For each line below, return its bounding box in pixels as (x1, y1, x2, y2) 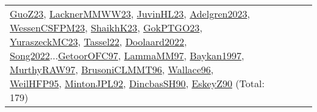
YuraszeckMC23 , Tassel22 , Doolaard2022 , (10, 35, 187, 48)
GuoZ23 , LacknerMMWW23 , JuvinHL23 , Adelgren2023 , (10, 7, 250, 21)
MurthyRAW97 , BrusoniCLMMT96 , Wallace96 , (10, 62, 214, 76)
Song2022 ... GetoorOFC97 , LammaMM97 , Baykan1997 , (10, 48, 244, 62)
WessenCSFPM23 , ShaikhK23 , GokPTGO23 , (10, 21, 202, 35)
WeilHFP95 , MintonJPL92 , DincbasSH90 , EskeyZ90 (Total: (10, 76, 265, 90)
